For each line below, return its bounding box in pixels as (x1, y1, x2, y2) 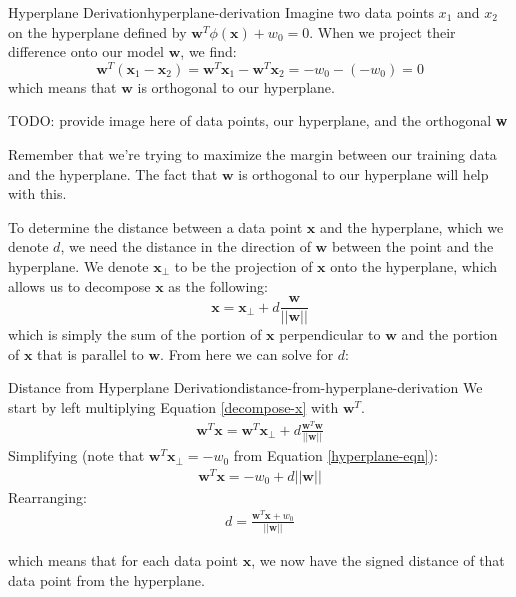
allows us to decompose (8, 275, 151, 296)
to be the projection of (174, 256, 313, 277)
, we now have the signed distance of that (251, 549, 505, 570)
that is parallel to (37, 343, 144, 364)
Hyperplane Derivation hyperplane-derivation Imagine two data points (8, 2, 434, 22)
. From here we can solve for (160, 343, 334, 364)
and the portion (401, 324, 498, 345)
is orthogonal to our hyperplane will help (238, 163, 489, 184)
